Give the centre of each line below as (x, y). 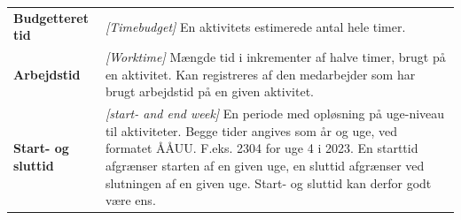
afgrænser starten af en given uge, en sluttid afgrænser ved (265, 165)
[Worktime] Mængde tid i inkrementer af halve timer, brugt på (275, 57)
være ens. (130, 200)
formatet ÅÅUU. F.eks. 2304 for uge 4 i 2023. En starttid (262, 148)
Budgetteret (51, 17)
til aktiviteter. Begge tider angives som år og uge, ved (251, 130)
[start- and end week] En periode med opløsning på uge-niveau (275, 114)
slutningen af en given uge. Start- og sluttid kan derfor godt (268, 182)
